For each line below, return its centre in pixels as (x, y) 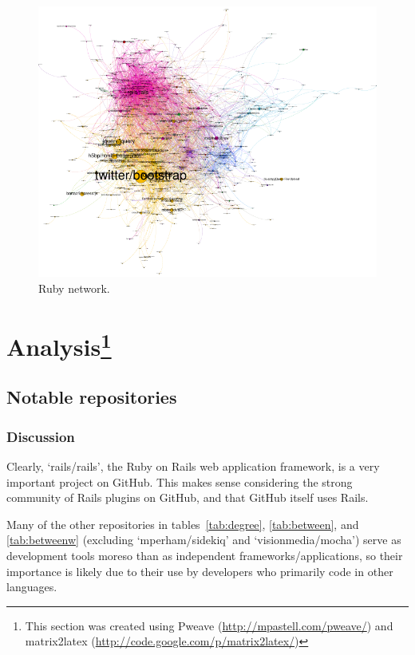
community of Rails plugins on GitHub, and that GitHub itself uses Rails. (188, 497)
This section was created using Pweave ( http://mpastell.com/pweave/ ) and (209, 625)
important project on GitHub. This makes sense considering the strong (180, 481)
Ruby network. (74, 288)
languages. (32, 587)
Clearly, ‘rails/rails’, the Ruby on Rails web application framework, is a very (193, 466)
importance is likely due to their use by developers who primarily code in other (200, 571)
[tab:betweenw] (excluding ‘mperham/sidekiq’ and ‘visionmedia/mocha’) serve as (204, 540)
